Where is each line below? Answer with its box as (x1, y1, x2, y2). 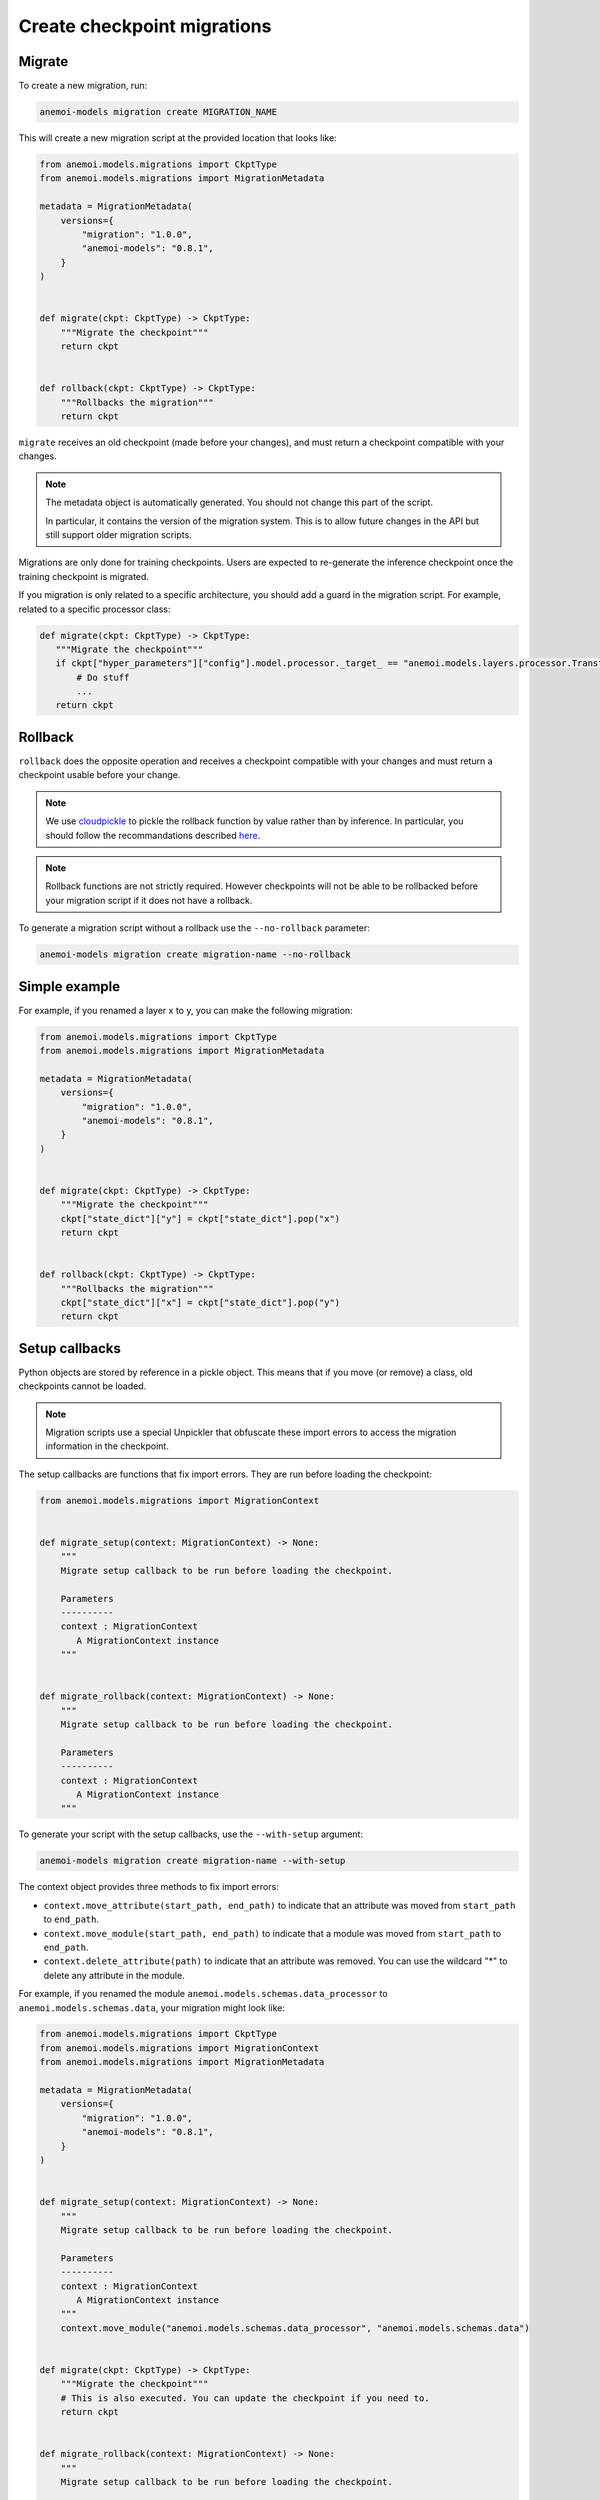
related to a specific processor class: (18, 603, 171, 615)
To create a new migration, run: (18, 80, 148, 92)
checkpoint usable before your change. (18, 769, 181, 781)
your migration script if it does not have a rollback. (45, 894, 253, 906)
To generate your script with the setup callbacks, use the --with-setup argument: (18, 1828, 364, 1840)
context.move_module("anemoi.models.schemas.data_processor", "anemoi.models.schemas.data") (60, 2322, 530, 2334)
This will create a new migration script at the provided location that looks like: (18, 132, 337, 144)
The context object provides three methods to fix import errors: (18, 1881, 279, 1893)
